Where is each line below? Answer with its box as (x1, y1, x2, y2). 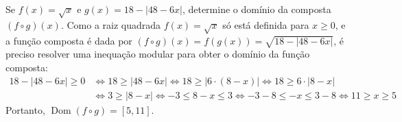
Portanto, (5, 102, 45, 117)
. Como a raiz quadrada (60, 17, 161, 32)
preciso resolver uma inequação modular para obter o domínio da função (5, 47, 310, 61)
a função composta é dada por (5, 33, 132, 47)
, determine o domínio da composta (182, 2, 331, 16)
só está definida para (222, 17, 309, 32)
